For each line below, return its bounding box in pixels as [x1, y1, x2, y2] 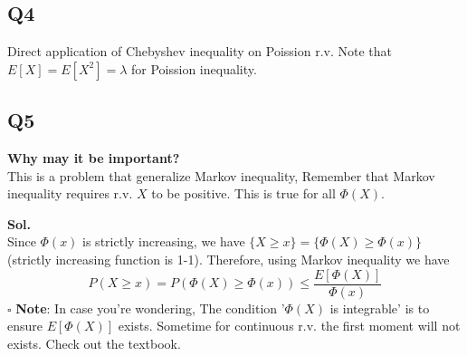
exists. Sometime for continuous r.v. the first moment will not [118, 316, 461, 335]
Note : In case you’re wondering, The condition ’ [15, 298, 285, 317]
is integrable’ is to [329, 298, 430, 317]
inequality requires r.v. [7, 184, 133, 203]
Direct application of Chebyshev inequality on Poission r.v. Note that [7, 42, 393, 61]
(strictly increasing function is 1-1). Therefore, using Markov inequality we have [7, 249, 450, 268]
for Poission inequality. [131, 59, 257, 78]
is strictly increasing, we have [82, 232, 245, 251]
